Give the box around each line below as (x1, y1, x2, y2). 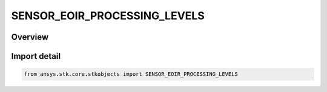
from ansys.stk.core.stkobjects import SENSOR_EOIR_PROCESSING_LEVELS (24, 71, 239, 78)
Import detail (11, 51, 61, 61)
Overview (11, 32, 49, 42)
